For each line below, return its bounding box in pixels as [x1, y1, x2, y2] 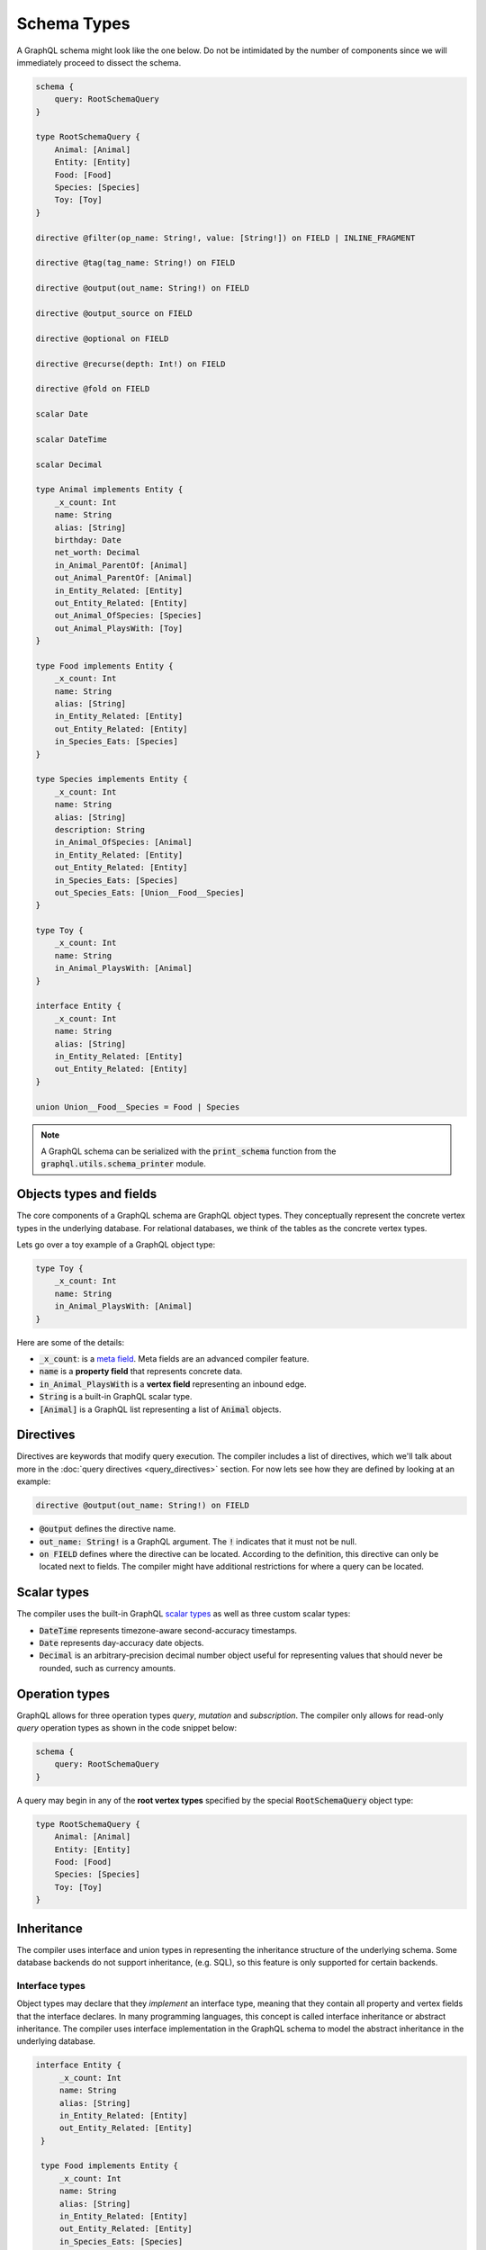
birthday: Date [54, 535, 121, 544]
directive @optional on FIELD [35, 333, 169, 344]
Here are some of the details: [16, 1336, 125, 1347]
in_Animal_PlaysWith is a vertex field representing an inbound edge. [39, 1378, 307, 1390]
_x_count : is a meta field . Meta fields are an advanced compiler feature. [39, 1353, 310, 1363]
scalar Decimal [35, 459, 103, 470]
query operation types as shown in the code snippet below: [16, 1723, 238, 1733]
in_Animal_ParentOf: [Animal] [54, 560, 188, 571]
